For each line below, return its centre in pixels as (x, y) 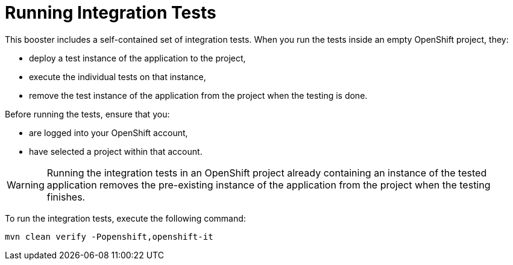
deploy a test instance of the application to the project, (137, 58)
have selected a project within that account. (116, 151)
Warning (26, 185)
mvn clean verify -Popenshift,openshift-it (109, 236)
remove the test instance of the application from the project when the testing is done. (198, 95)
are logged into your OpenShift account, (109, 132)
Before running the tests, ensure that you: (87, 114)
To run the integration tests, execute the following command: (125, 218)
